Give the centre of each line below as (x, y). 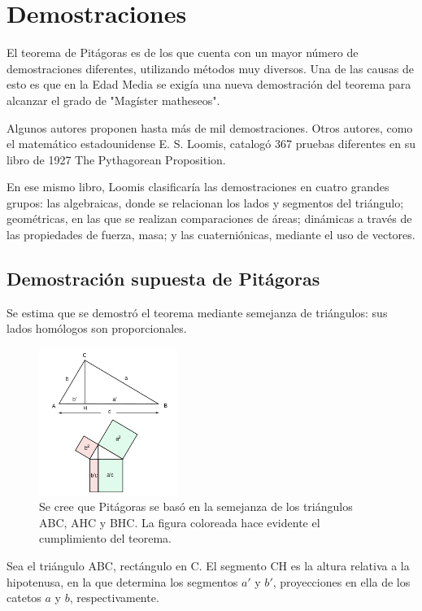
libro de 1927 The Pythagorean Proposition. (116, 159)
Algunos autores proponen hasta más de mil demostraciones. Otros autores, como (210, 127)
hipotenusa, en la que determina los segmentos (122, 581)
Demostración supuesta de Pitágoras (163, 279)
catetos (24, 598)
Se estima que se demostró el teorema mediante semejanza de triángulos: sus (197, 312)
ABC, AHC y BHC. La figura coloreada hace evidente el (180, 522)
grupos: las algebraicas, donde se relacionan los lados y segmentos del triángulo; (205, 202)
